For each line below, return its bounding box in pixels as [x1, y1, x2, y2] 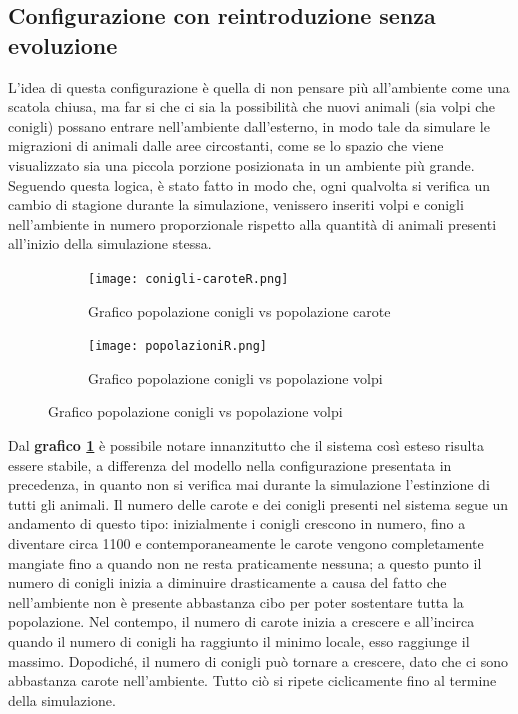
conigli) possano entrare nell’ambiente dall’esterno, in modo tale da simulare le [8, 115, 490, 136]
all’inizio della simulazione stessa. [8, 233, 212, 254]
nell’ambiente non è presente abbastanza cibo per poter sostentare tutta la [8, 591, 464, 612]
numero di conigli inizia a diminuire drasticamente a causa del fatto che [8, 572, 447, 593]
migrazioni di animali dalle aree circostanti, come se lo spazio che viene [8, 135, 444, 156]
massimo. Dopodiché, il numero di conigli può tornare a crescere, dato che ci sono [8, 650, 508, 671]
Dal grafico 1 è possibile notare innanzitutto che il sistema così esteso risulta [8, 435, 484, 456]
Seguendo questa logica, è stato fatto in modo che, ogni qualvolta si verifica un [8, 174, 491, 195]
